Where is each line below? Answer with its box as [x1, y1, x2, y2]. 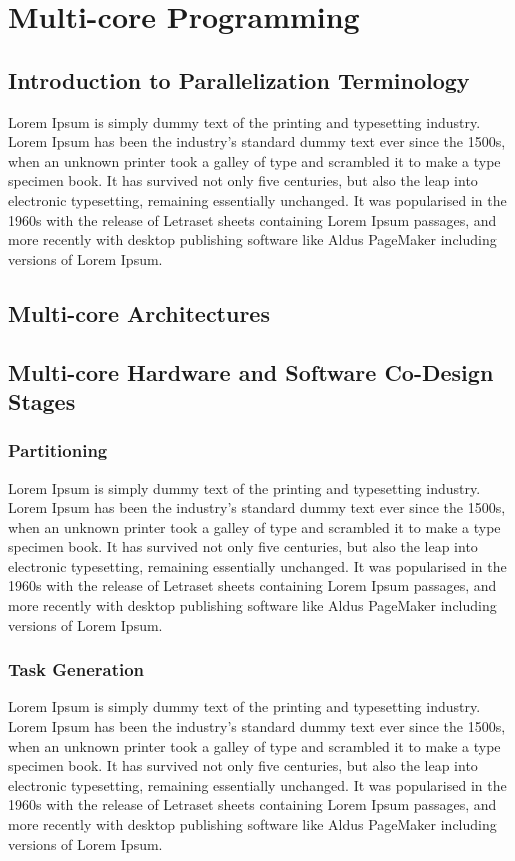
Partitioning [8, 438, 108, 463]
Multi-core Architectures [8, 297, 270, 328]
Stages [8, 385, 76, 416]
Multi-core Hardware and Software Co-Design [8, 356, 494, 387]
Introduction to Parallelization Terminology [8, 64, 470, 95]
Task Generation [8, 657, 145, 682]
